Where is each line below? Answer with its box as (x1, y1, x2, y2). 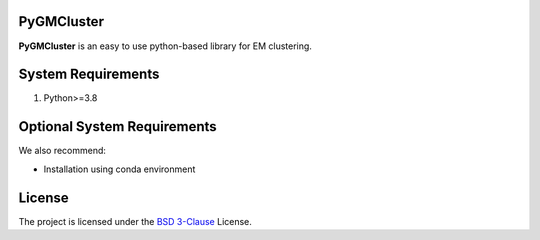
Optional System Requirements (18, 118, 217, 135)
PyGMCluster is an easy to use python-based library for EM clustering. (18, 40, 312, 52)
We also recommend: (18, 145, 107, 157)
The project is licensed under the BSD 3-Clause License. (18, 215, 252, 227)
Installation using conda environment (43, 163, 196, 175)
